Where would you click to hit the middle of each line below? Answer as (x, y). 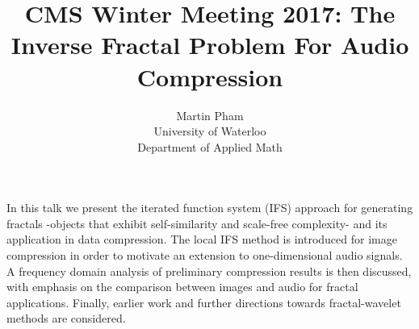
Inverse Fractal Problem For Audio (210, 45)
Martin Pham (210, 115)
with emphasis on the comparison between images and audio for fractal (182, 287)
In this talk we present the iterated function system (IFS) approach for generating (210, 208)
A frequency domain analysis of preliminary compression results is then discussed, (209, 271)
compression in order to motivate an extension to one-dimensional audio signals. (205, 255)
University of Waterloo (210, 131)
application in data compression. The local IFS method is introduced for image (202, 239)
